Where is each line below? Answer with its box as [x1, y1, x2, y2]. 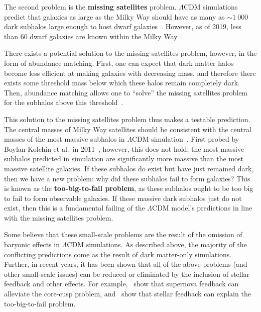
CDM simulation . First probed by [132, 134, 239, 144]
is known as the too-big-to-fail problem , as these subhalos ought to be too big [4, 183, 253, 193]
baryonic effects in [4, 239, 60, 250]
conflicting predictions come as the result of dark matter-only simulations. [4, 249, 232, 259]
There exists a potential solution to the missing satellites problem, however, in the [4, 48, 257, 58]
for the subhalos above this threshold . [4, 97, 123, 108]
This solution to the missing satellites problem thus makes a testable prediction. [4, 114, 250, 124]
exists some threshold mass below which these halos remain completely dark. [4, 77, 240, 88]
